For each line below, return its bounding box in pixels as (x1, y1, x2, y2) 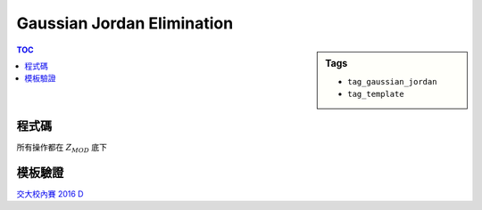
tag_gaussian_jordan (347, 77, 437, 86)
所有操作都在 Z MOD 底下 (16, 141, 107, 155)
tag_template (347, 89, 405, 100)
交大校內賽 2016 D (16, 188, 84, 199)
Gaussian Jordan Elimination (16, 13, 234, 33)
